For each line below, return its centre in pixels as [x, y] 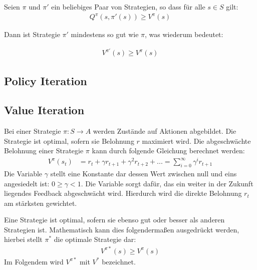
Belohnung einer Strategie [44, 151]
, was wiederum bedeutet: [184, 34]
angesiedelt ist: [27, 183]
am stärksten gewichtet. [41, 203]
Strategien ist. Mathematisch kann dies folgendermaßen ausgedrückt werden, [122, 229]
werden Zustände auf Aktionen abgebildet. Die [165, 131]
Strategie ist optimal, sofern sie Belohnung [69, 141]
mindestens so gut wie [105, 34]
